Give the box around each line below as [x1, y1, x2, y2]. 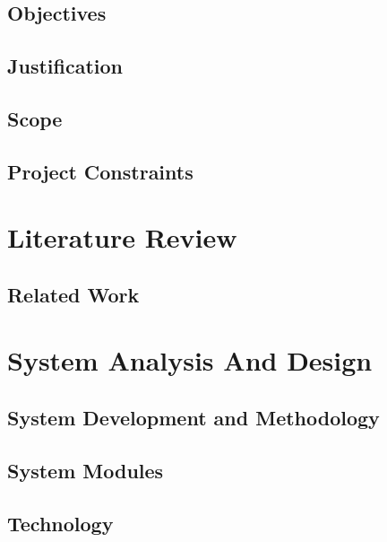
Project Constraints [7, 157, 193, 185]
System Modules [7, 456, 164, 484]
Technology [7, 509, 114, 537]
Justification [7, 52, 123, 80]
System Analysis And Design [7, 342, 373, 379]
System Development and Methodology [7, 404, 380, 432]
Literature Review [7, 219, 237, 256]
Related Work [7, 280, 140, 308]
